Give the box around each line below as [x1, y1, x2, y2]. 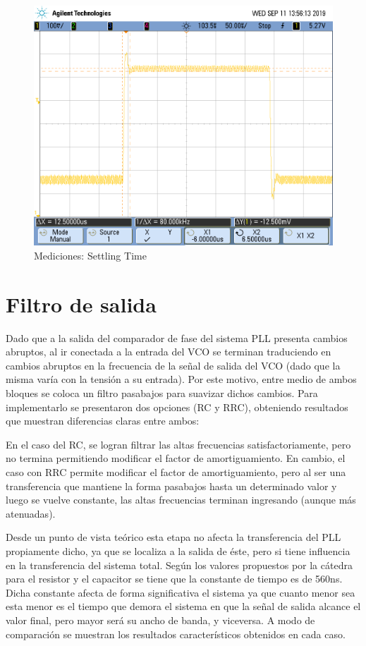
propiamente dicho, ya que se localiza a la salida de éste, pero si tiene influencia [6, 543, 350, 558]
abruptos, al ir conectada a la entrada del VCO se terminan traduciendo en [6, 344, 331, 359]
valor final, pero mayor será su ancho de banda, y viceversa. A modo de [6, 612, 315, 627]
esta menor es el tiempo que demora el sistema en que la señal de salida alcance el [6, 599, 361, 614]
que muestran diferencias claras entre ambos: [6, 413, 200, 428]
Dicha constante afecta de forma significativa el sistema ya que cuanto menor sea [6, 585, 355, 599]
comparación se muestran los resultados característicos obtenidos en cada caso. [6, 626, 346, 641]
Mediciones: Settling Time [34, 248, 147, 262]
